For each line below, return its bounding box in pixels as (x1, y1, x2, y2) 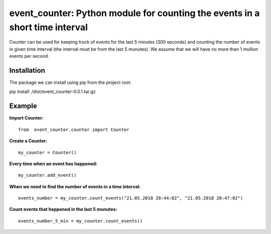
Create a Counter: (9, 138, 48, 144)
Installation (9, 66, 45, 75)
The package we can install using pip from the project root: (9, 79, 131, 85)
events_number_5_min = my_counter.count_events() (18, 218, 143, 223)
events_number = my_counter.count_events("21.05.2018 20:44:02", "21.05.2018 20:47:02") (18, 195, 243, 201)
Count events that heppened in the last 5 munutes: (9, 206, 117, 212)
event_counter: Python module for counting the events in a (9, 8, 260, 19)
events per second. (9, 53, 50, 59)
